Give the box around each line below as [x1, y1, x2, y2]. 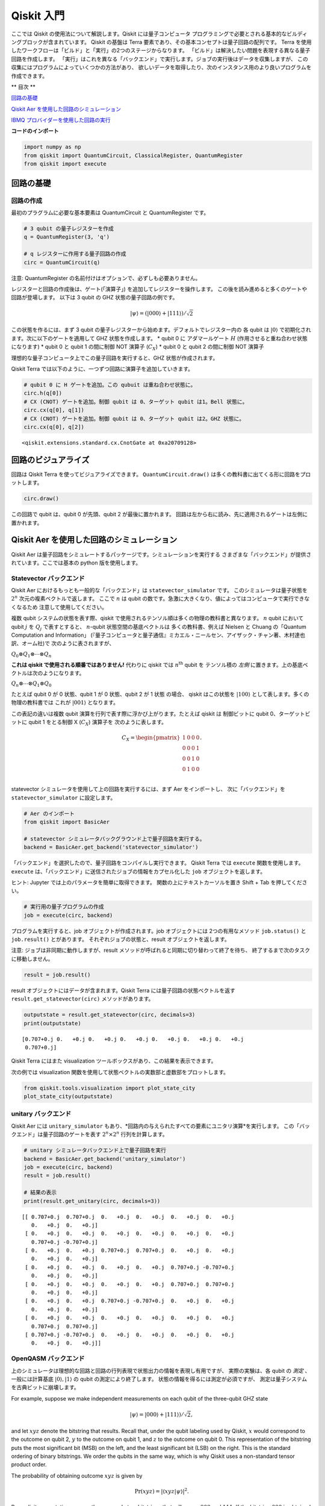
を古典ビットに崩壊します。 [11, 1384, 79, 1391]
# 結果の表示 [23, 1189, 57, 1196]
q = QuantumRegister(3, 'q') [23, 234, 110, 240]
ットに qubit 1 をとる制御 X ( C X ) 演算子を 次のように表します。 [11, 719, 167, 727]
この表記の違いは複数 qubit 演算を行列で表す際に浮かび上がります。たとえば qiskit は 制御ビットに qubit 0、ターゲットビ [11, 710, 311, 717]
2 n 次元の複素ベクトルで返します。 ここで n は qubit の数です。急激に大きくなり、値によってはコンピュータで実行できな [11, 594, 310, 602]
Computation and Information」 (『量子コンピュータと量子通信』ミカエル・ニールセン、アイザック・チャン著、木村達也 [11, 631, 305, 639]
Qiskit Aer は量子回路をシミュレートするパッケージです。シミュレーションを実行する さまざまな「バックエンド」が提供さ [11, 551, 312, 558]
